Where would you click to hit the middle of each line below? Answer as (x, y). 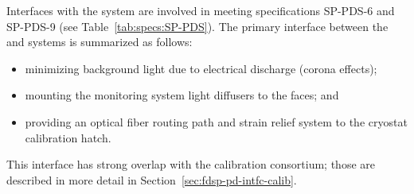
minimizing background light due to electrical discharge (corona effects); (201, 68)
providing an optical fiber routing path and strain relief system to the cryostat (216, 121)
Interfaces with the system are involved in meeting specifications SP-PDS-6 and (201, 10)
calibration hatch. (68, 137)
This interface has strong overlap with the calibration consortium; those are (191, 164)
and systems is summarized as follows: (100, 42)
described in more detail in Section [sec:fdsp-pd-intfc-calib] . (152, 179)
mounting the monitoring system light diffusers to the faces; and (182, 95)
